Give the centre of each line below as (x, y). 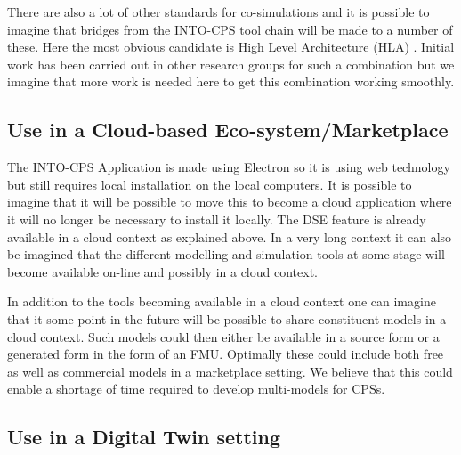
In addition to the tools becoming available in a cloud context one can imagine (222, 301)
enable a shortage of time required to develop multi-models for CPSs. (196, 389)
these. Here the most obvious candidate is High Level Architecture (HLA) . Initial (231, 47)
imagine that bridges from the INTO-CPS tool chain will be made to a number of (230, 29)
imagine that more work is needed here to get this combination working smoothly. (231, 81)
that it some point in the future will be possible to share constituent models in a (227, 318)
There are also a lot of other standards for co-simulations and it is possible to (218, 12)
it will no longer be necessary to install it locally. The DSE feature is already (217, 219)
